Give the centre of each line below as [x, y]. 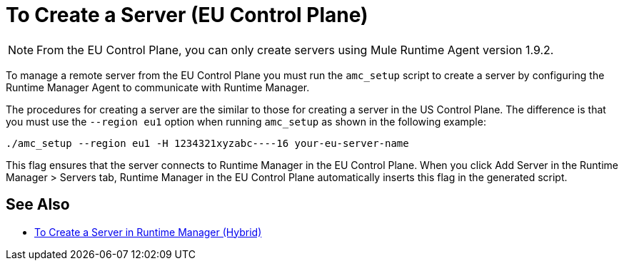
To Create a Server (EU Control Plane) [187, 15]
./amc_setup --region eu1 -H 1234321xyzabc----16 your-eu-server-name [207, 143]
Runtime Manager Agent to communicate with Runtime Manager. [158, 87]
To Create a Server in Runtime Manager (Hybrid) [148, 232]
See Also [38, 205]
